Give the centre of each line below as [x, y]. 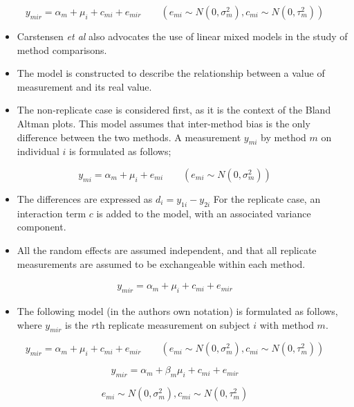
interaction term [52, 213]
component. [41, 227]
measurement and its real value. [84, 86]
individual [38, 151]
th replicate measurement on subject [173, 324]
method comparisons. [62, 49]
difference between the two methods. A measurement [129, 137]
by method [283, 137]
